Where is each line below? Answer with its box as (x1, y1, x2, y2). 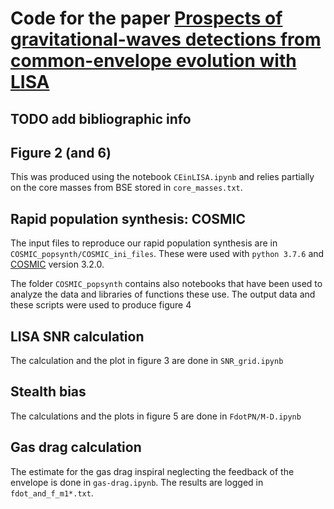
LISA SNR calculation (10, 328, 145, 345)
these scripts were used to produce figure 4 (10, 299, 192, 311)
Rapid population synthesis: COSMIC (10, 210, 247, 227)
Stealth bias (10, 383, 87, 401)
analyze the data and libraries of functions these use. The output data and (10, 288, 316, 301)
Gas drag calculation (10, 439, 142, 456)
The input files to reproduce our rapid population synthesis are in (10, 237, 278, 249)
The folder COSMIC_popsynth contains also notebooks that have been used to (10, 278, 323, 290)
